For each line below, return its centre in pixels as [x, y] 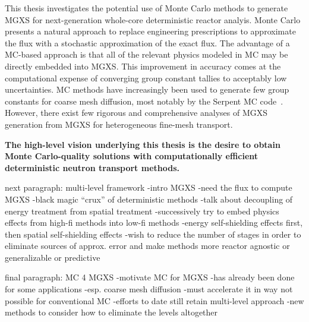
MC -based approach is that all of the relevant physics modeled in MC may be [146, 54]
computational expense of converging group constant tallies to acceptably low [146, 78]
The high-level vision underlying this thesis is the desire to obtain [143, 144]
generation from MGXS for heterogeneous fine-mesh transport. [119, 124]
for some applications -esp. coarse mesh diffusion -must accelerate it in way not [149, 289]
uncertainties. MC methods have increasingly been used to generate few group [147, 89]
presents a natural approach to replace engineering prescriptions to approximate [150, 31]
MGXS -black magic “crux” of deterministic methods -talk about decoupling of [149, 199]
